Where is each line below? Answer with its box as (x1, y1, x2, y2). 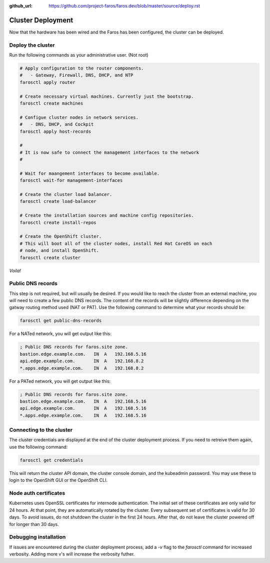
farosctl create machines (19, 100, 83, 106)
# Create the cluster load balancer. (19, 192, 112, 197)
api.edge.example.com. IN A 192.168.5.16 (19, 406, 147, 411)
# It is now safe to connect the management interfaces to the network (19, 149, 199, 155)
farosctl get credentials (19, 457, 83, 463)
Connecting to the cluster (9, 426, 72, 433)
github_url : (9, 3, 32, 9)
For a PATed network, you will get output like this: (9, 378, 111, 384)
